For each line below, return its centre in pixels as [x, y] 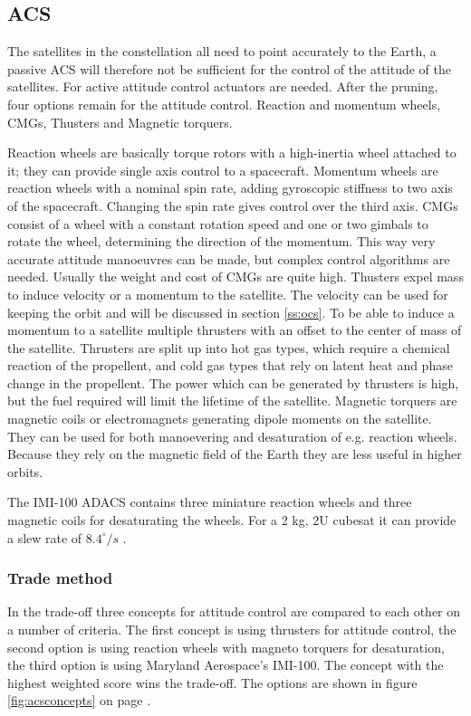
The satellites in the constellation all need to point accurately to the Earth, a [222, 51]
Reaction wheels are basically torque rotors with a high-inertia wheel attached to [232, 153]
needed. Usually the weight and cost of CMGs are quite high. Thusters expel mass [235, 277]
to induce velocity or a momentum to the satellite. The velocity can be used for [228, 294]
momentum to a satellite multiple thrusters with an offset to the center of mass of [235, 330]
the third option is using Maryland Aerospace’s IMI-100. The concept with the [226, 665]
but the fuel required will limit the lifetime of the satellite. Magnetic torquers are [232, 401]
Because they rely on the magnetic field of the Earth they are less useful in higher [235, 454]
